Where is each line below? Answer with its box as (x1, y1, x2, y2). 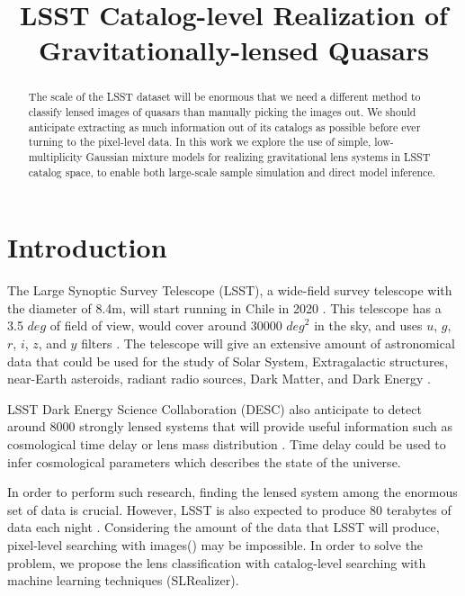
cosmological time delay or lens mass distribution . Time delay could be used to (7, 434, 446, 453)
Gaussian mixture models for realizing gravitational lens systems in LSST (85, 149, 431, 164)
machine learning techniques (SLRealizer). (7, 571, 239, 590)
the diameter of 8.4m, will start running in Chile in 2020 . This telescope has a (7, 298, 442, 317)
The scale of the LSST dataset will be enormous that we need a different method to (28, 89, 421, 104)
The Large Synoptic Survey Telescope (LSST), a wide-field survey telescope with (7, 281, 452, 300)
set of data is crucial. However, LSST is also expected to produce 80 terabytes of (7, 500, 452, 519)
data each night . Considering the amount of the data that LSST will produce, (7, 518, 440, 537)
